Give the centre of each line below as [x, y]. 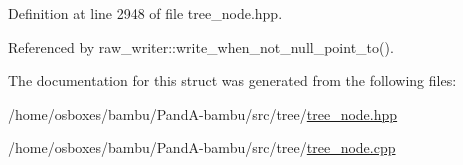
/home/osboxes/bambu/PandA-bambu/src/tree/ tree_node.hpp [203, 113]
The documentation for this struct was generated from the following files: [232, 80]
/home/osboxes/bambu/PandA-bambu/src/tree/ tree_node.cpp [202, 147]
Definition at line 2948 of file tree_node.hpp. [145, 13]
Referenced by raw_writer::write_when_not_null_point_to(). [201, 46]
